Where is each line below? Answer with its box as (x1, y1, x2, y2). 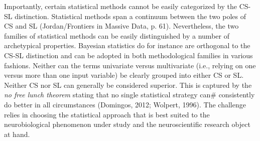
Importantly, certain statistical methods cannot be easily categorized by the (4, 1, 237, 11)
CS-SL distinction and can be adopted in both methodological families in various (4, 50, 253, 60)
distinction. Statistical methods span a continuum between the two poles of (15, 11, 246, 21)
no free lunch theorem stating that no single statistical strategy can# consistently (4, 89, 255, 100)
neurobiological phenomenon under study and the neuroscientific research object (4, 119, 250, 129)
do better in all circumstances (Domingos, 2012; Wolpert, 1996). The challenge (4, 99, 246, 109)
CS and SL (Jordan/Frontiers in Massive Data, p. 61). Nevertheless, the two (4, 21, 239, 31)
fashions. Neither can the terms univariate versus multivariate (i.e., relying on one (4, 60, 256, 70)
